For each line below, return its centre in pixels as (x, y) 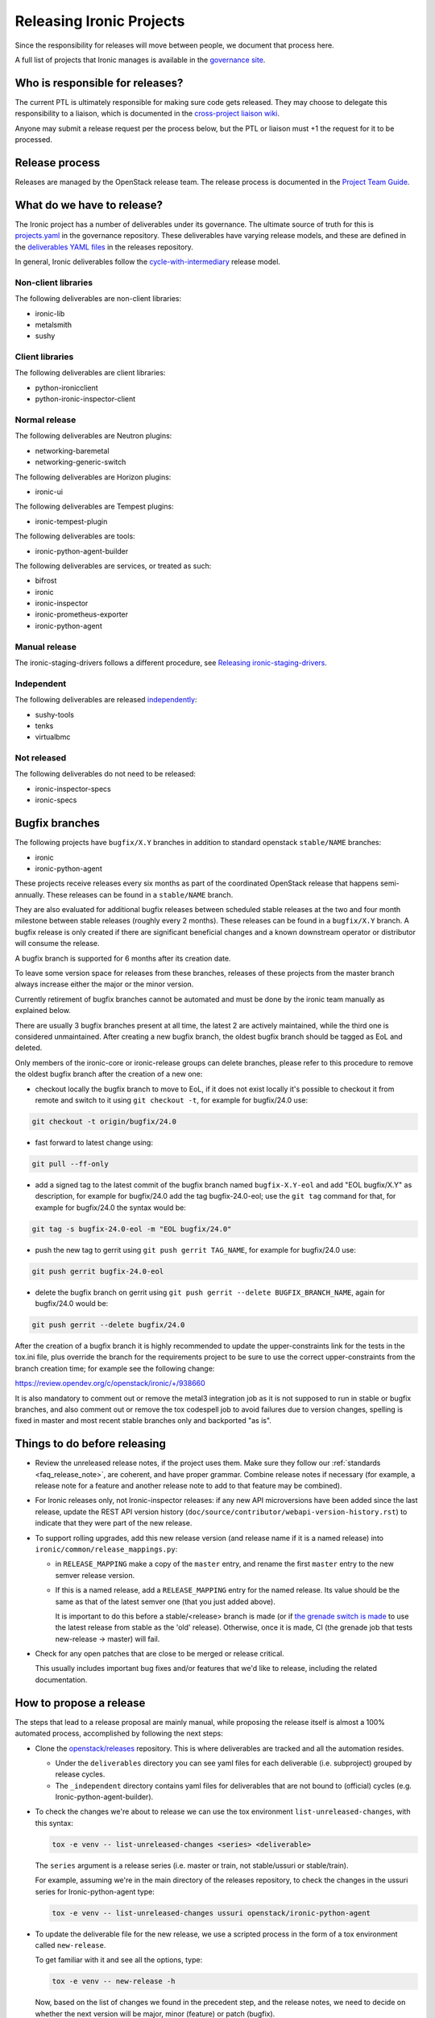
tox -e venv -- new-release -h (114, 1981)
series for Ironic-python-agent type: (95, 1891)
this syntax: (54, 1823)
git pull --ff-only (70, 1164)
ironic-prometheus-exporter (82, 614)
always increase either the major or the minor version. (104, 984)
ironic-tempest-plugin (71, 521)
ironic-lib (50, 313)
